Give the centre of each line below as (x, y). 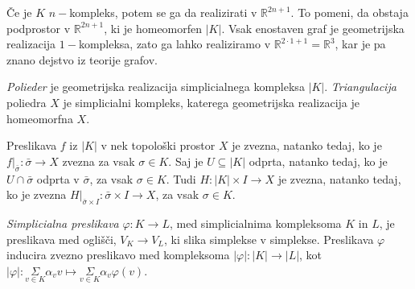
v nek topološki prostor (158, 145)
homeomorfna (40, 118)
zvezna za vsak (99, 161)
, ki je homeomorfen (153, 28)
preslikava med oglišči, (62, 239)
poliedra (27, 102)
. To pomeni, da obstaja (349, 12)
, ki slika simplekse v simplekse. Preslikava (269, 239)
